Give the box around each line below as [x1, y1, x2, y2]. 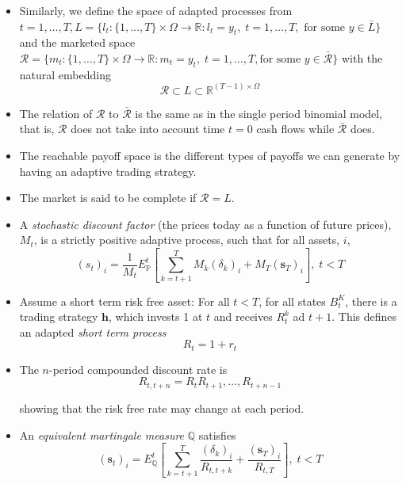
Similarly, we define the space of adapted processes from [19, 2, 293, 18]
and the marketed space [19, 34, 136, 51]
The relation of [19, 105, 93, 121]
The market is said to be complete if [19, 189, 197, 206]
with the [341, 49, 383, 66]
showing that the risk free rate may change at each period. [19, 399, 304, 416]
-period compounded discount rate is [48, 360, 228, 377]
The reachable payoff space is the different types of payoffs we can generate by [19, 147, 400, 163]
